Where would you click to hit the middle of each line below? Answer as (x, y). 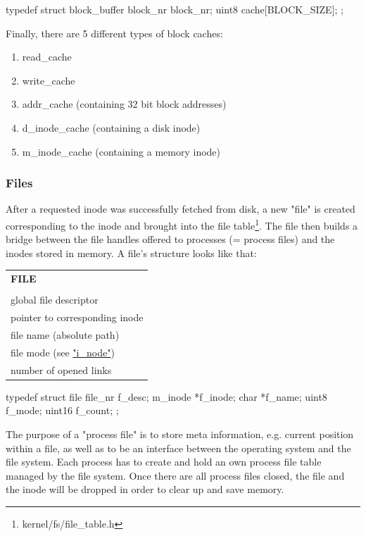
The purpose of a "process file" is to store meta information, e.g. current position (180, 434)
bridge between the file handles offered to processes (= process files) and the (170, 239)
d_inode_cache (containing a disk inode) (111, 127)
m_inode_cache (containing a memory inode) (121, 151)
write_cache (49, 80)
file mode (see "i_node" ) (63, 352)
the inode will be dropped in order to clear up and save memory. (145, 489)
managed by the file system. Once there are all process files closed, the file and (175, 475)
